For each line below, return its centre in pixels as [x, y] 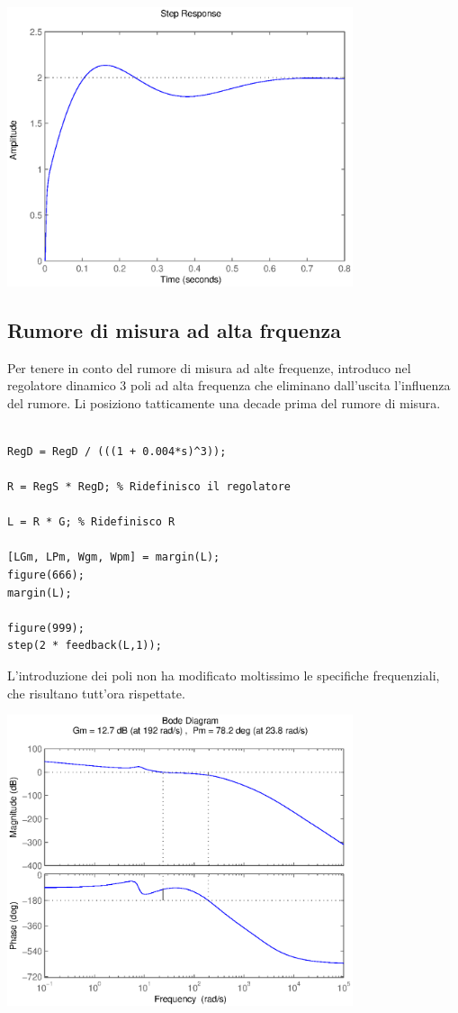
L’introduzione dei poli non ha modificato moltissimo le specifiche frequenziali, [224, 675]
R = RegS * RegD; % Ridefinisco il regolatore [149, 487]
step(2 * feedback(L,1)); [85, 646]
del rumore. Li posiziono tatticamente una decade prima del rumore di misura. [224, 402]
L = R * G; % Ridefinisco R [91, 522]
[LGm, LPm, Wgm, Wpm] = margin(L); [114, 557]
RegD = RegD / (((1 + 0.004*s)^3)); [117, 451]
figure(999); [46, 628]
